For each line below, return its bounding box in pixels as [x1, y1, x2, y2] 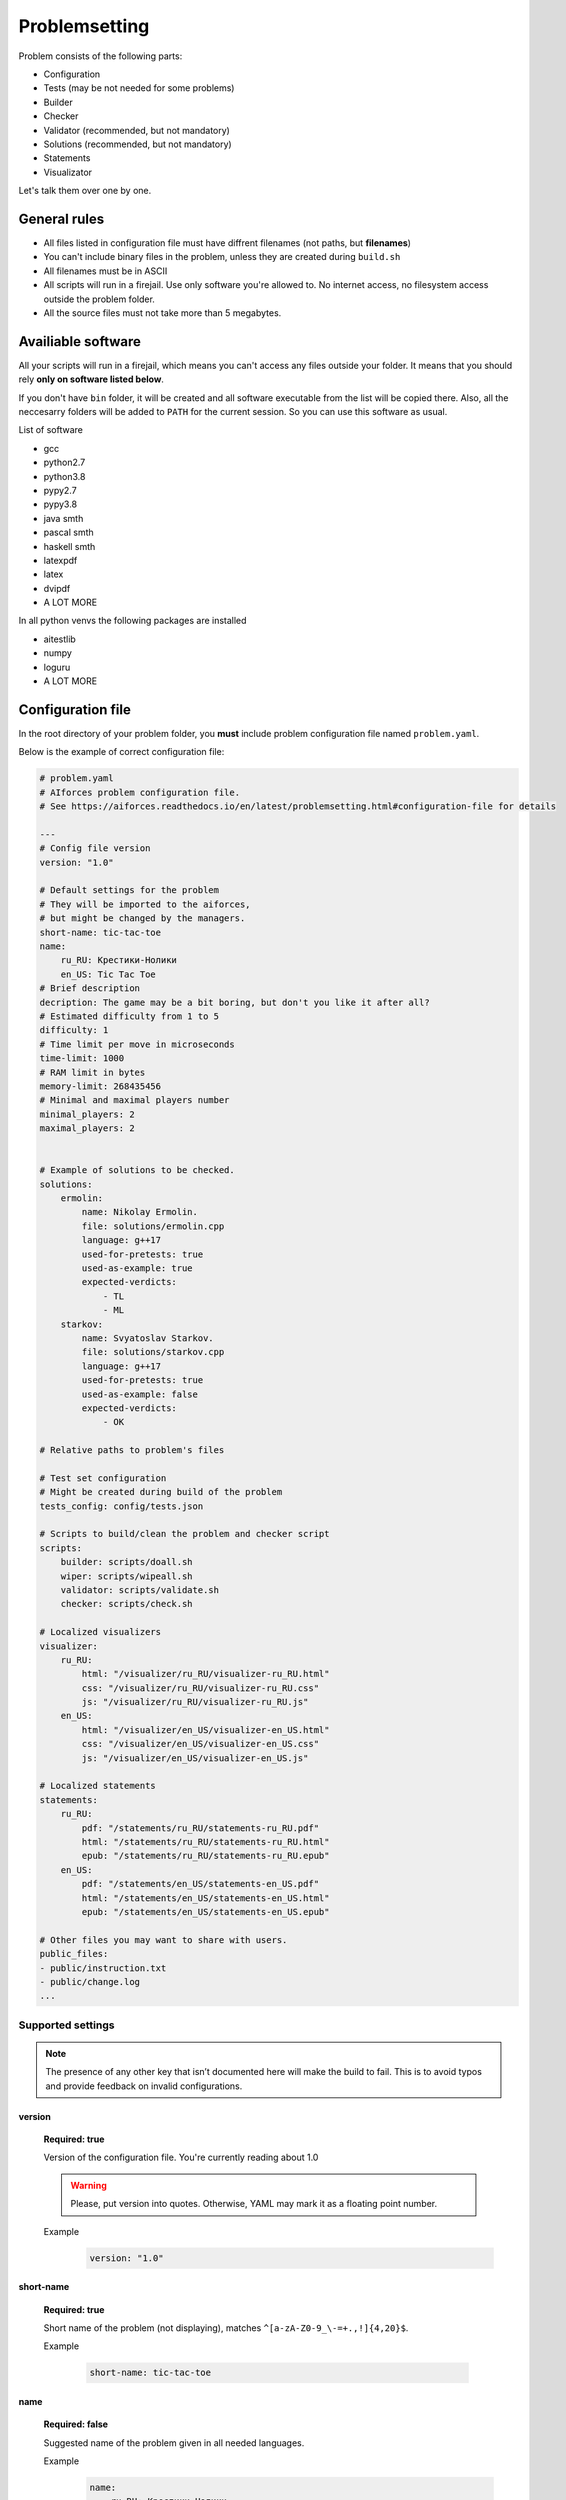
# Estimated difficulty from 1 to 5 [39, 1010, 220, 1022]
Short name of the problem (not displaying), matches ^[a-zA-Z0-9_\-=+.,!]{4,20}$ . [43, 2321, 409, 2334]
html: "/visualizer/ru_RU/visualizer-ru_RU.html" [81, 1668, 330, 1680]
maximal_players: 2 [39, 1123, 135, 1134]
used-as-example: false [81, 1388, 199, 1400]
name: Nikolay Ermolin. [81, 1206, 199, 1218]
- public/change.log [39, 1976, 140, 1987]
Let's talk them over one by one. [18, 185, 152, 197]
